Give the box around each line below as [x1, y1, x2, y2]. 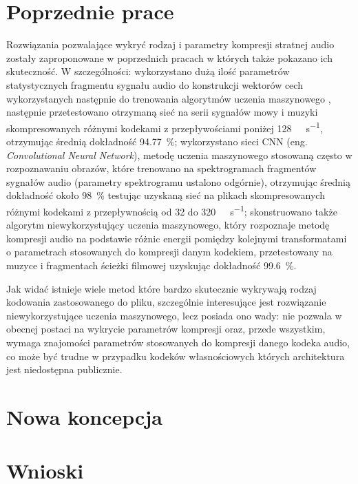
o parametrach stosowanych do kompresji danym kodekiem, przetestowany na [6, 244, 333, 259]
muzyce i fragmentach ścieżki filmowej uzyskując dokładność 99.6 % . [6, 257, 297, 272]
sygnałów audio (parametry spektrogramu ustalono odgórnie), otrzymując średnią [6, 174, 350, 189]
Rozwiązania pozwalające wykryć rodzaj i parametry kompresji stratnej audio [6, 37, 335, 52]
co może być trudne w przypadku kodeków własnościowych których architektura [6, 348, 345, 363]
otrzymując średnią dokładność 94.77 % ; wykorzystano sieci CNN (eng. [6, 134, 308, 148]
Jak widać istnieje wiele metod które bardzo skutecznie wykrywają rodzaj [6, 281, 317, 295]
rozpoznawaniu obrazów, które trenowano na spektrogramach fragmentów [6, 161, 317, 176]
